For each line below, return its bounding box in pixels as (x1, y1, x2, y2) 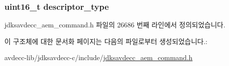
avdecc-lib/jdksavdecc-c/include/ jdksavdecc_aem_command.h (4, 52, 193, 63)
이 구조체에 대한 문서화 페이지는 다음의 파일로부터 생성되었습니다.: (4, 36, 207, 46)
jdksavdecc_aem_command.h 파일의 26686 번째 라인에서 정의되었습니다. (4, 20, 226, 30)
